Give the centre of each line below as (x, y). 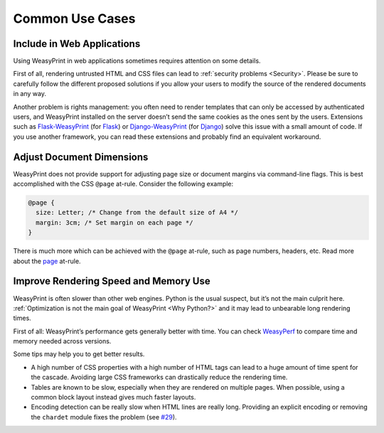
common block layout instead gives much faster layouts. (113, 397)
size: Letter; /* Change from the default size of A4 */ (137, 213)
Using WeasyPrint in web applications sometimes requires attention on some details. (137, 61)
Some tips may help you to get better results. (79, 354)
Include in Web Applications (77, 44)
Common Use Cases (74, 18)
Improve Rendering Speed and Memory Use (112, 281)
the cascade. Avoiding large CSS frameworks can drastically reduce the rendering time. (159, 378)
